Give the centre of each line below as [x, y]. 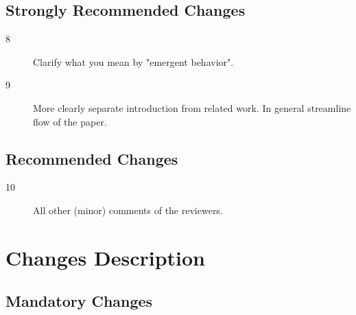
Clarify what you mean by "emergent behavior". [133, 61]
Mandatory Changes [79, 301]
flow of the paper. [70, 121]
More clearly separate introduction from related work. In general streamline [192, 107]
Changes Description [106, 257]
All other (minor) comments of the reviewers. [128, 210]
